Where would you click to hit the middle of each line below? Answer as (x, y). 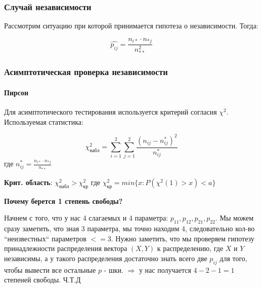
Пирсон (16, 92)
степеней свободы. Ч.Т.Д (42, 280)
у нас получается (165, 269)
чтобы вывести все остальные (50, 269)
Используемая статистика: (44, 121)
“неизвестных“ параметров (45, 238)
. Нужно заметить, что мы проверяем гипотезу (183, 238)
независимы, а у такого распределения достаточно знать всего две (106, 258)
